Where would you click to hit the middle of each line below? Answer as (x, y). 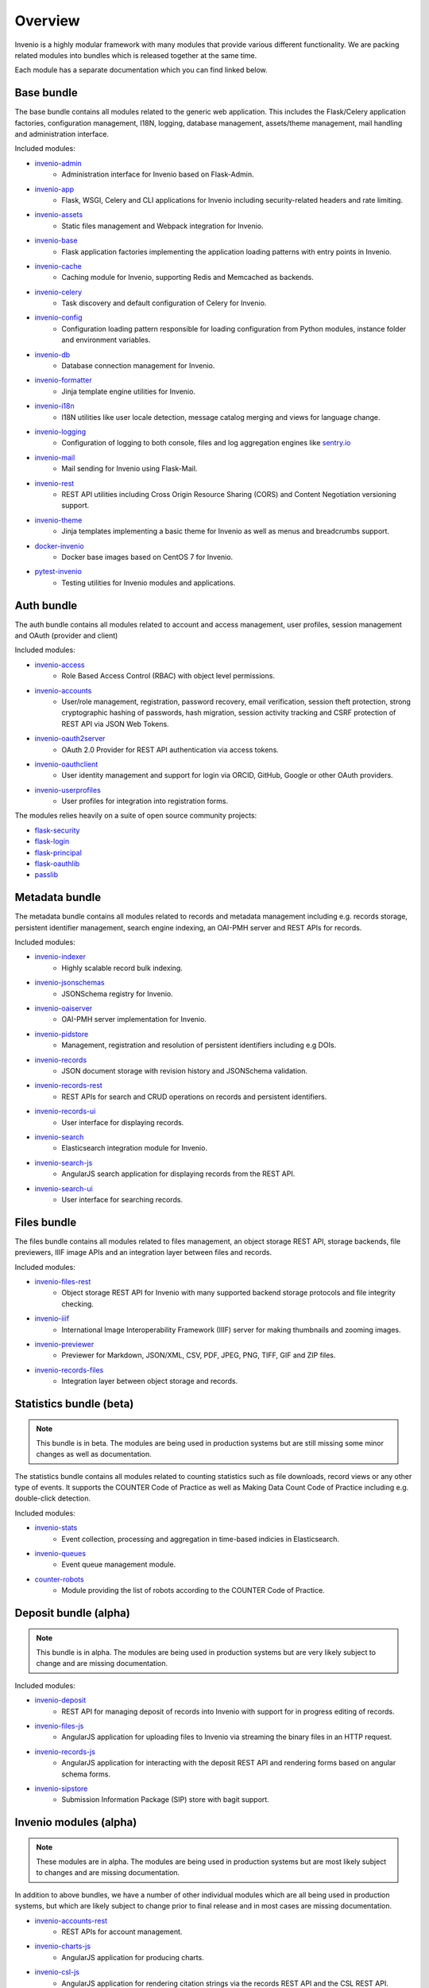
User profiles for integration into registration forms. (145, 801)
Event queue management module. (119, 1565)
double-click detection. (53, 1498)
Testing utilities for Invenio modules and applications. (149, 582)
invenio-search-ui (64, 1188)
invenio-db (52, 355)
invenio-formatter (63, 380)
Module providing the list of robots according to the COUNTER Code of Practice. (193, 1590)
